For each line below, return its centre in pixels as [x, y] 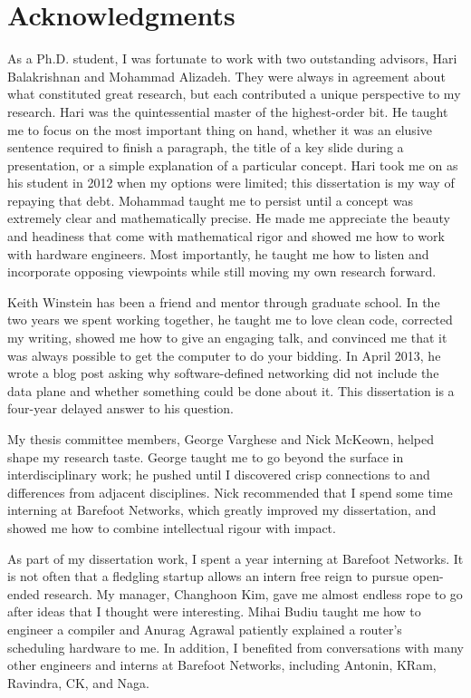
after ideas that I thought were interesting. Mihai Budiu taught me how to [214, 611]
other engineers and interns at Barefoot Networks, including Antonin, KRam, [222, 665]
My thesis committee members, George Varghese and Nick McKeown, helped [221, 439]
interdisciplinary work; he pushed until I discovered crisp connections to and [219, 475]
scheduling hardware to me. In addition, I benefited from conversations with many [236, 647]
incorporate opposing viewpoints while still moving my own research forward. [222, 271]
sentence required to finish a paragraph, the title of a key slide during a [206, 147]
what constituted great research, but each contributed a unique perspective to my [234, 94]
